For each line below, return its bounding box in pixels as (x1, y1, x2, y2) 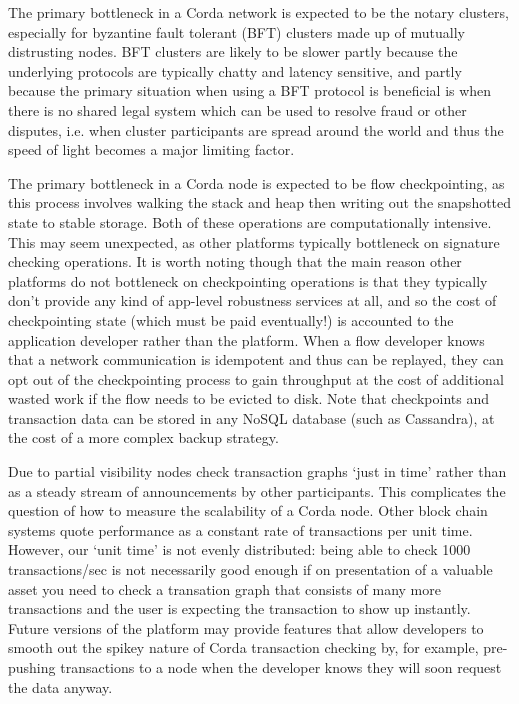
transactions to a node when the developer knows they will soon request (60, 657, 502, 677)
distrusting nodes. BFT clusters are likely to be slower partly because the (8, 41, 458, 62)
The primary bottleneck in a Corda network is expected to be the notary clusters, (8, 2, 509, 22)
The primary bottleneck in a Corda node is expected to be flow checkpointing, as (8, 172, 505, 193)
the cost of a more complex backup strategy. (8, 427, 279, 448)
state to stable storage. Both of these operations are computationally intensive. (8, 211, 492, 232)
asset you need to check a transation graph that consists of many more (8, 578, 441, 599)
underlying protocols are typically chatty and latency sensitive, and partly (8, 60, 462, 81)
